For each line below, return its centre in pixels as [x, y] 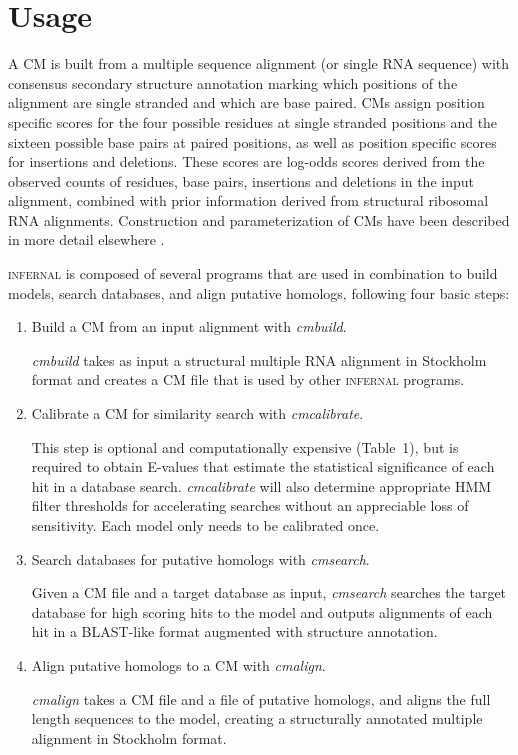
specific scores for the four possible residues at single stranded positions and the [253, 121]
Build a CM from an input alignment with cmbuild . [189, 326]
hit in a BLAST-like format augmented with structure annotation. [234, 631]
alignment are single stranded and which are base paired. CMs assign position [246, 102]
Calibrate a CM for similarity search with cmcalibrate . [197, 413]
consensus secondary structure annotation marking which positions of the [233, 82]
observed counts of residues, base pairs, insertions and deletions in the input [241, 180]
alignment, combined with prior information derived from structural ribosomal [248, 200]
